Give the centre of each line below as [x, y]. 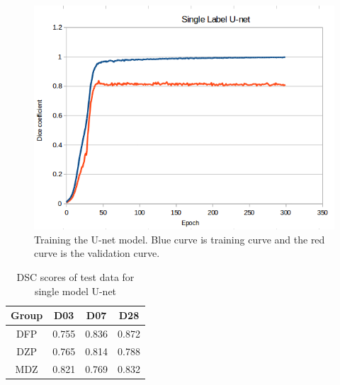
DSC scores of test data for [75, 276]
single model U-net [75, 291]
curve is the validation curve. [97, 253]
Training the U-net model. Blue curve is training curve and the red [180, 239]
